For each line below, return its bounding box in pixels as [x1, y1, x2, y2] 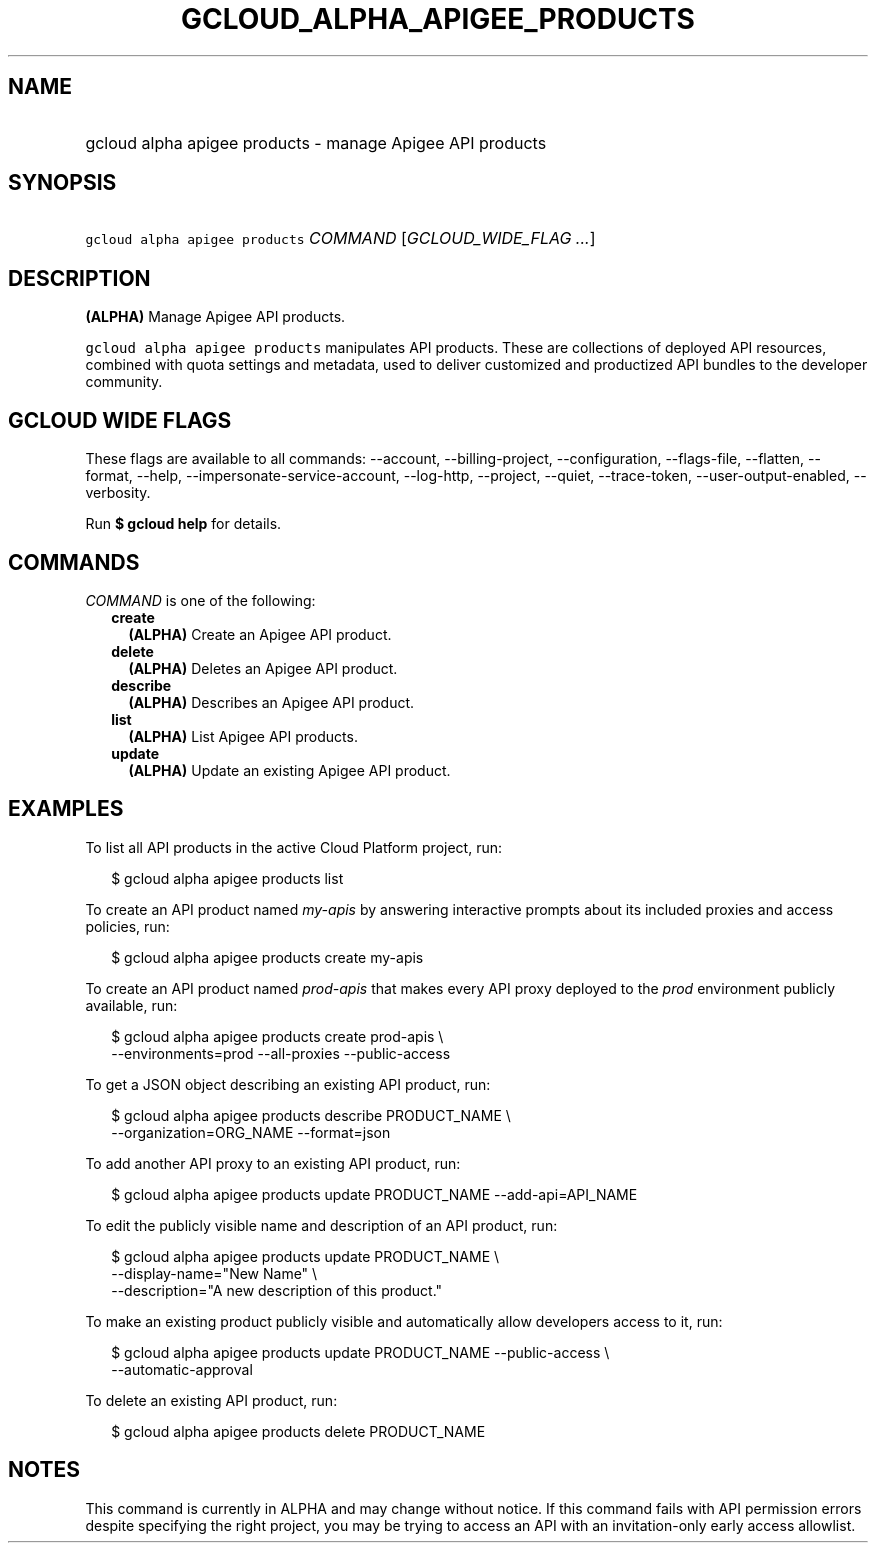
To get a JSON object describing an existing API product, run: [85, 1075, 491, 1093]
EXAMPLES [8, 796, 124, 822]
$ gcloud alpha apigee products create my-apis [111, 948, 424, 966]
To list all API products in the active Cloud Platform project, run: [85, 838, 502, 856]
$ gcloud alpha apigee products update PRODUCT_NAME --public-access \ [111, 1343, 610, 1361]
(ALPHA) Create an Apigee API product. [128, 625, 392, 643]
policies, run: [85, 917, 170, 935]
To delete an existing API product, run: [85, 1391, 338, 1409]
